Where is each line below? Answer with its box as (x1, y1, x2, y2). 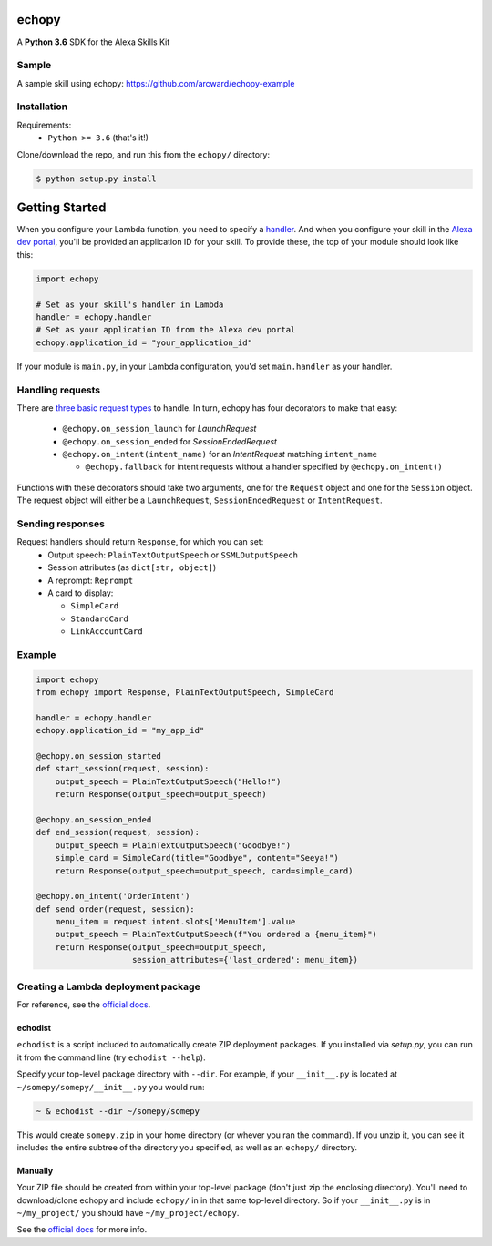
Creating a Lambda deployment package (16, 980, 200, 993)
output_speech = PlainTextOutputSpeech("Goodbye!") (55, 840, 292, 851)
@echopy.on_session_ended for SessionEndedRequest (62, 435, 278, 446)
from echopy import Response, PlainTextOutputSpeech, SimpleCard (36, 688, 334, 698)
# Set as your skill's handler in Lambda (36, 299, 224, 310)
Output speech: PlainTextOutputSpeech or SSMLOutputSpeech (47, 549, 298, 560)
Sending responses (16, 517, 105, 530)
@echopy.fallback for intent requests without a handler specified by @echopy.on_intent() (85, 461, 444, 473)
